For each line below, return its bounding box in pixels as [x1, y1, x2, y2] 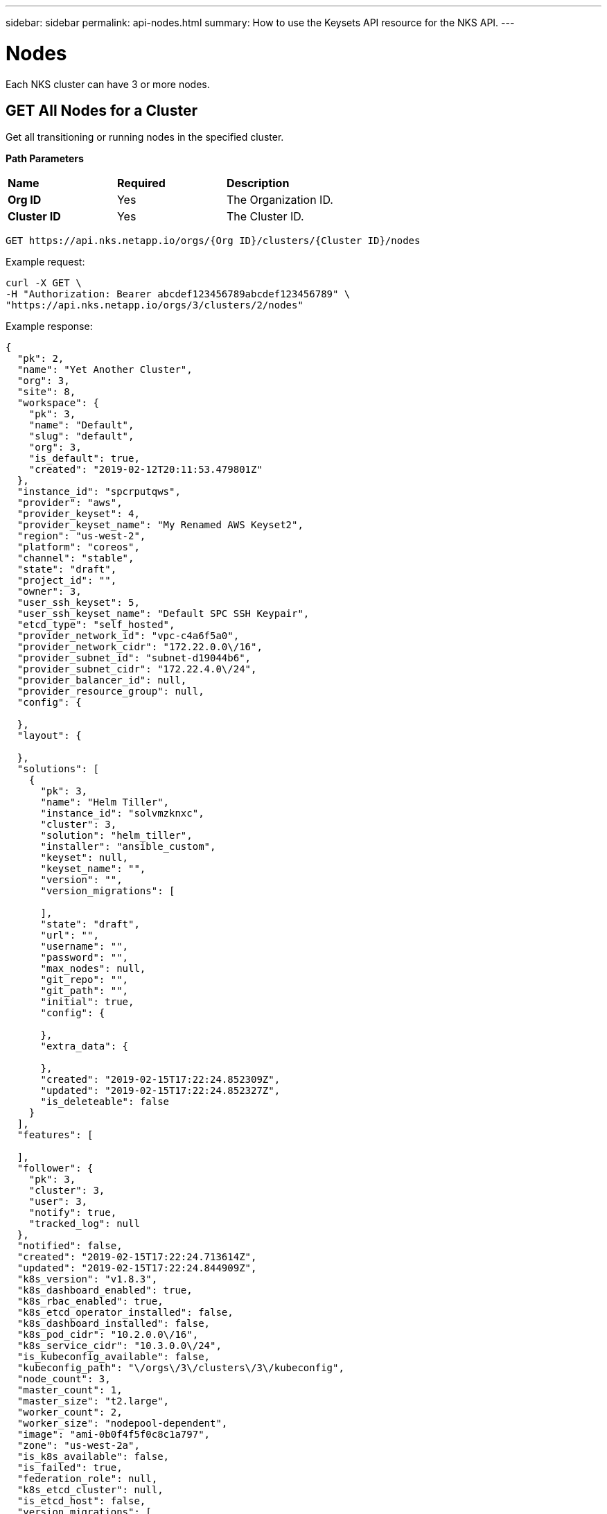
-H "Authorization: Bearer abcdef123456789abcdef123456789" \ [6, 288, 351, 300]
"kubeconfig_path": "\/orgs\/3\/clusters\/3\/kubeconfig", [17, 1362, 344, 1374]
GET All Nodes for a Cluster [6, 101, 197, 119]
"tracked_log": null [28, 1218, 140, 1230]
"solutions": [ [17, 763, 99, 775]
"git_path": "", [40, 985, 129, 997]
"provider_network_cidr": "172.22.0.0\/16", [17, 641, 263, 653]
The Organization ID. [226, 193, 333, 207]
